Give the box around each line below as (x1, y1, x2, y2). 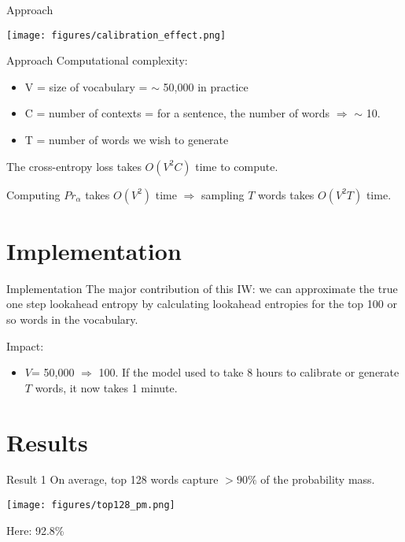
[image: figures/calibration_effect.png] (6, 29, 226, 41)
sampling (201, 186, 245, 202)
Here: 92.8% (6, 522, 64, 538)
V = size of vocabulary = (24, 78, 148, 95)
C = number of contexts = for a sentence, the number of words (24, 105, 330, 121)
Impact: (6, 337, 44, 354)
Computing (6, 186, 61, 202)
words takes (258, 186, 315, 202)
